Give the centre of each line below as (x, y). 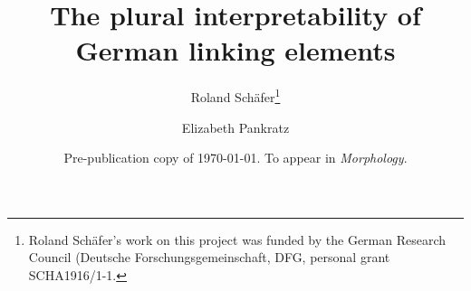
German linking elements (235, 50)
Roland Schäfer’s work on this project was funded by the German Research (237, 239)
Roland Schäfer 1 (235, 95)
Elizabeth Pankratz (235, 127)
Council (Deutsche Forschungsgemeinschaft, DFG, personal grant (209, 257)
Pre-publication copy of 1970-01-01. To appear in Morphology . (235, 158)
